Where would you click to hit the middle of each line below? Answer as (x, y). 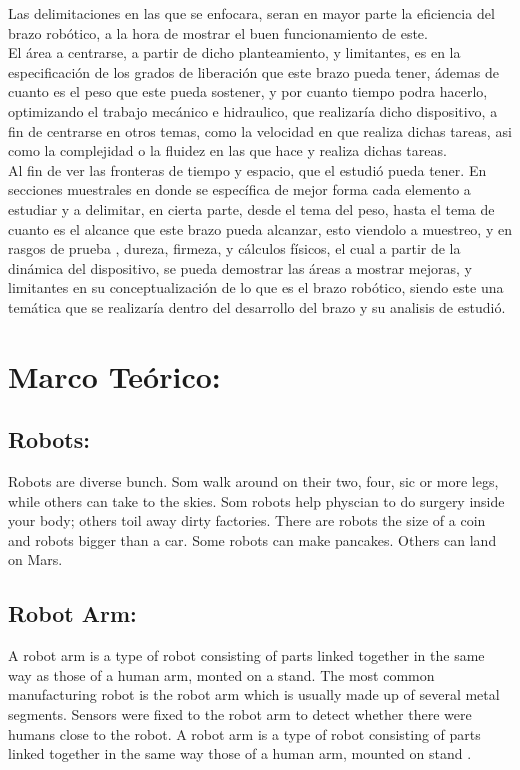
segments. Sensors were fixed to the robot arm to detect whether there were (240, 714)
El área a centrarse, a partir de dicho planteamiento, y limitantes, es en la (234, 52)
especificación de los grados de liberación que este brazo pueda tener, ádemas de (253, 71)
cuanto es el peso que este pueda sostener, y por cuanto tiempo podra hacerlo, (248, 91)
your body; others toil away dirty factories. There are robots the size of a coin (247, 520)
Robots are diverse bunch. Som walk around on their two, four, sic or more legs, (253, 481)
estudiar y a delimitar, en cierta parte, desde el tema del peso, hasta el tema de (251, 208)
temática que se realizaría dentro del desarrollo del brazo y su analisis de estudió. (257, 306)
